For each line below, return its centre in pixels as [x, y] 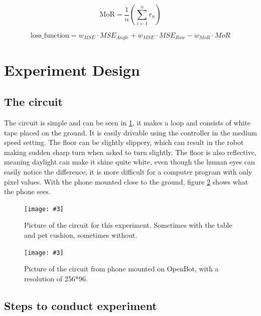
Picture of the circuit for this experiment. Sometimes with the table [128, 225]
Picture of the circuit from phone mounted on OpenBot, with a [121, 269]
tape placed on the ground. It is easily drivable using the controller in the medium [131, 132]
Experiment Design [72, 69]
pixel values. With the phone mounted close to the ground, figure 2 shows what [126, 181]
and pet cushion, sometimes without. [81, 235]
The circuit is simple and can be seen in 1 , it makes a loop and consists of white [127, 123]
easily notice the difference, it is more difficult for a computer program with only [128, 172]
